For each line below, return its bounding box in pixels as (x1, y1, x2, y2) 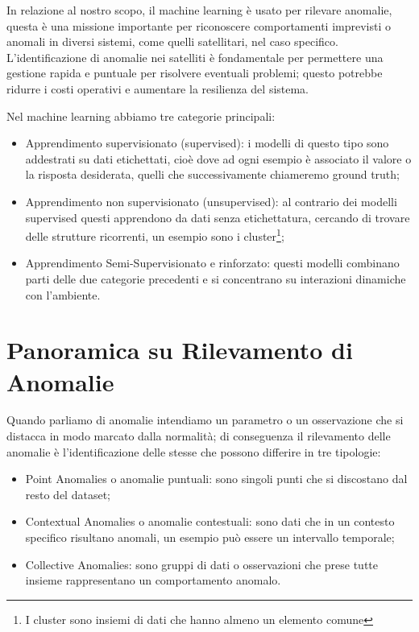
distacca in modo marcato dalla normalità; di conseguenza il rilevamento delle (6, 428, 391, 444)
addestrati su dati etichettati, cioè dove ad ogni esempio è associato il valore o (25, 150, 412, 167)
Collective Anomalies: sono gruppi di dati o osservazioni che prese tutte (25, 556, 378, 572)
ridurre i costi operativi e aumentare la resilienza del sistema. (6, 80, 309, 97)
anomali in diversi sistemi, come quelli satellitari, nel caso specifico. (6, 33, 338, 50)
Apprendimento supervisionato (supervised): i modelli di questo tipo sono (25, 134, 389, 151)
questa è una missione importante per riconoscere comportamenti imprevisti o (6, 17, 391, 34)
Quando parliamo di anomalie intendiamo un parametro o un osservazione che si (6, 411, 404, 428)
